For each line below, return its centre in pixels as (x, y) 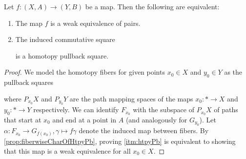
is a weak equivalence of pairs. (95, 23)
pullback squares (29, 82)
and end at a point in (84, 120)
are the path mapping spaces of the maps (131, 98)
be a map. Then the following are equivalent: (152, 6)
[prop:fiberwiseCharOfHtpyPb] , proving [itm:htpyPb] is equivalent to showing (120, 141)
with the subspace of (164, 109)
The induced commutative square (65, 39)
